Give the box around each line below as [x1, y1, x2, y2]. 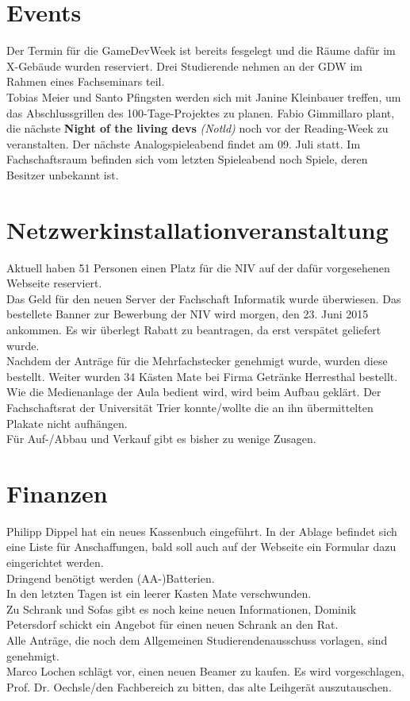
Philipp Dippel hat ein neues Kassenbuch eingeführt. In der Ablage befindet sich [6, 522, 397, 539]
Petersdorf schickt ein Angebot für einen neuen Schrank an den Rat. [6, 616, 339, 633]
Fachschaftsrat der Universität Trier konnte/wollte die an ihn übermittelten [6, 399, 374, 415]
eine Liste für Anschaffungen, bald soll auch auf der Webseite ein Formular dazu [6, 538, 397, 555]
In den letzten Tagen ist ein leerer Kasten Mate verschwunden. [6, 585, 312, 602]
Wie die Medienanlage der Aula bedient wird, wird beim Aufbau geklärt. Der [6, 383, 381, 400]
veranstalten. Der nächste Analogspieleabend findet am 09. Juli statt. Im [6, 135, 361, 152]
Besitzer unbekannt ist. [6, 166, 119, 183]
